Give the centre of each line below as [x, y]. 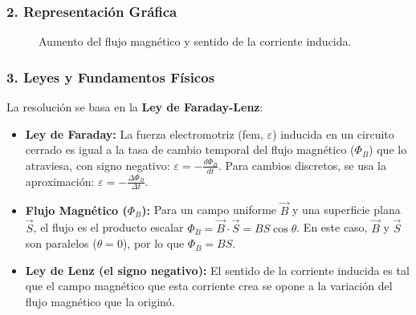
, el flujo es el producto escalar [108, 227]
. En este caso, [332, 227]
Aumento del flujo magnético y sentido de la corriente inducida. [195, 41]
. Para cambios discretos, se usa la [302, 165]
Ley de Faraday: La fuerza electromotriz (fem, [144, 133]
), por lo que [153, 243]
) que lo [388, 149]
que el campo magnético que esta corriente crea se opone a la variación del [209, 286]
